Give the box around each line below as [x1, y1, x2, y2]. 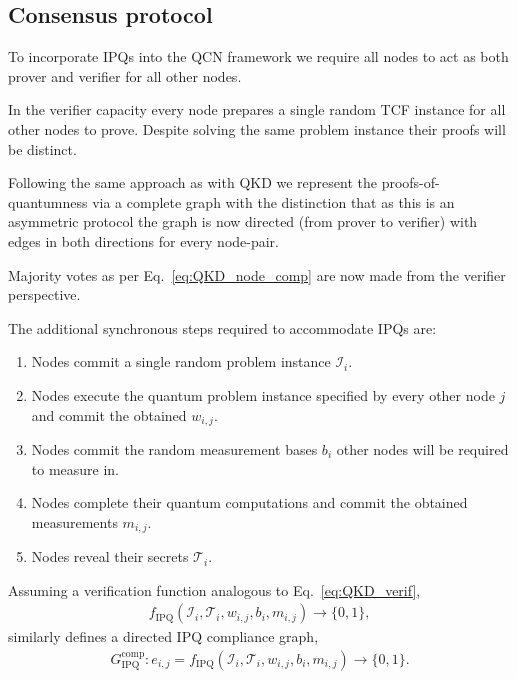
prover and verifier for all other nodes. [8, 65, 242, 86]
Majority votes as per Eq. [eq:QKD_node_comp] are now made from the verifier [8, 264, 506, 285]
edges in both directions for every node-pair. [8, 230, 279, 251]
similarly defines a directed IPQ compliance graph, [8, 626, 319, 647]
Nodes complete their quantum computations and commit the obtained [31, 492, 468, 513]
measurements [31, 511, 118, 532]
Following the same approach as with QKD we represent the [8, 172, 377, 193]
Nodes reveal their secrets [31, 546, 189, 567]
